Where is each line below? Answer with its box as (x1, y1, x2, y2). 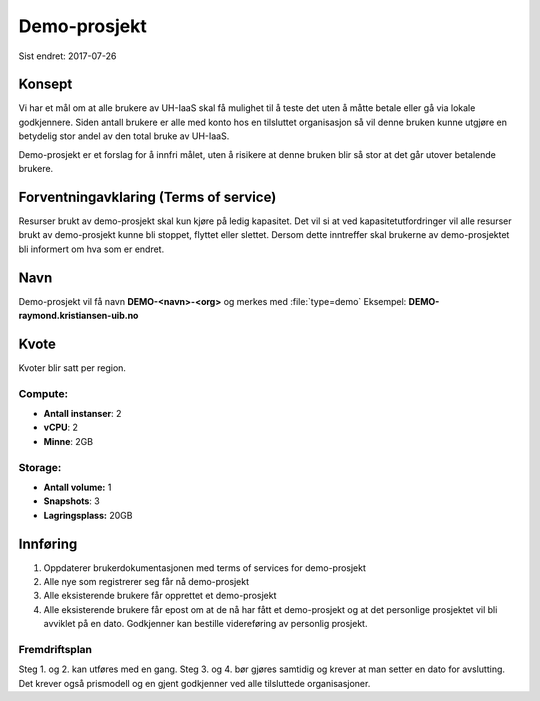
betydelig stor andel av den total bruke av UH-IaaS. (18, 130, 230, 142)
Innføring (18, 535, 78, 552)
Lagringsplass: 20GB (43, 509, 133, 521)
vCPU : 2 (43, 421, 79, 434)
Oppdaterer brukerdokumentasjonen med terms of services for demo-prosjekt (43, 561, 367, 574)
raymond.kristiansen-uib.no (18, 310, 139, 321)
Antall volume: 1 (43, 481, 112, 493)
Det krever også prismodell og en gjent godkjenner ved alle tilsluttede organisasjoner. (18, 677, 371, 689)
